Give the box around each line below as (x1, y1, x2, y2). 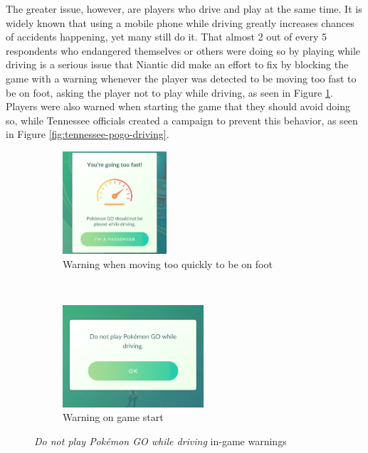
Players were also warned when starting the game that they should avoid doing (6, 99, 351, 114)
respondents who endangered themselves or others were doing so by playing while (6, 43, 361, 58)
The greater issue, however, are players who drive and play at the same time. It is (6, 1, 362, 16)
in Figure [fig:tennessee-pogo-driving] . (6, 127, 169, 142)
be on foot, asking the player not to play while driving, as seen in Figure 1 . (6, 85, 333, 100)
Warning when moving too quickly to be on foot (63, 256, 273, 271)
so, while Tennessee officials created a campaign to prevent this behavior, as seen (6, 112, 358, 127)
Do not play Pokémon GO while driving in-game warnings (34, 433, 287, 448)
